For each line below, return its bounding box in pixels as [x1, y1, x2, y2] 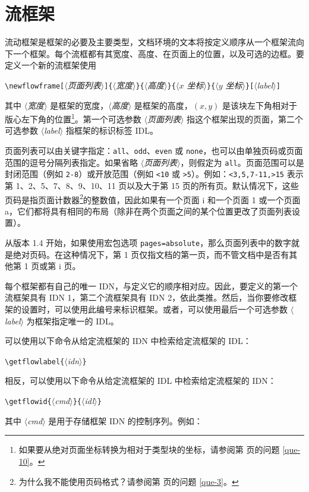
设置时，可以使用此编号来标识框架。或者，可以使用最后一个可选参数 [21, 303, 288, 316]
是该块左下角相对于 [222, 99, 298, 111]
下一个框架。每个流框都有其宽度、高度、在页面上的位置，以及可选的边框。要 [5, 47, 304, 59]
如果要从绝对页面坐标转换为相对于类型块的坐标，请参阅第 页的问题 [18, 443, 280, 456]
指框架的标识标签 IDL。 [65, 124, 158, 137]
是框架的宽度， [50, 99, 109, 111]
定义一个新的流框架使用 [5, 59, 96, 71]
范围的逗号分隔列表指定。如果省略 [5, 156, 138, 168]
